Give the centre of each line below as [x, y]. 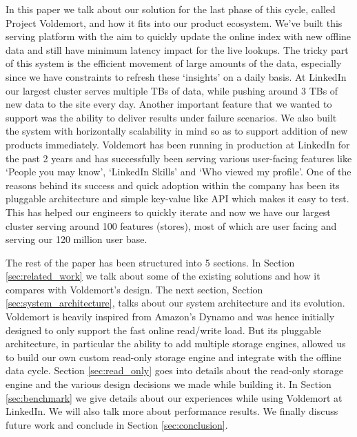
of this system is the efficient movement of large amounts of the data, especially [174, 63]
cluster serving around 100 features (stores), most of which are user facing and [171, 225]
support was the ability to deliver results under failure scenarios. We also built [171, 117]
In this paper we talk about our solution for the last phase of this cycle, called [171, 9]
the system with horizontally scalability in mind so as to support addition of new [177, 131]
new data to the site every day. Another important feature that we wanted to [169, 104]
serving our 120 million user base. [76, 239]
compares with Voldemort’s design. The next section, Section [134, 289]
